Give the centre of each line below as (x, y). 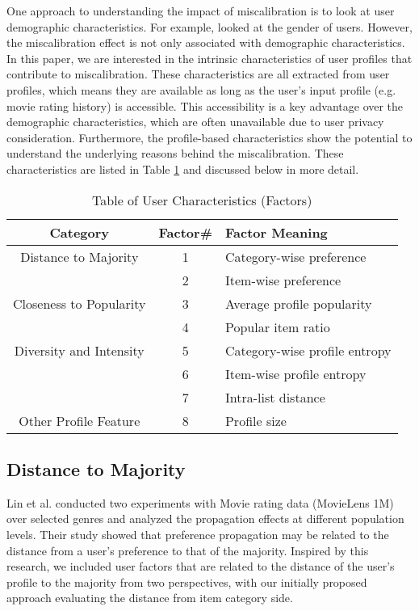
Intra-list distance (275, 397)
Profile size (256, 420)
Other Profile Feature (80, 420)
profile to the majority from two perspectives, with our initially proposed (187, 582)
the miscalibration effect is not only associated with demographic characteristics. (206, 42)
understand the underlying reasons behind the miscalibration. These (175, 153)
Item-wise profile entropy (295, 373)
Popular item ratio (277, 327)
